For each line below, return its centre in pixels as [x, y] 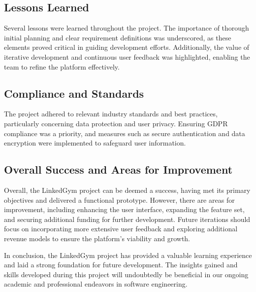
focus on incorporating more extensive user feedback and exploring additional [121, 229]
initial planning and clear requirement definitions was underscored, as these [118, 37]
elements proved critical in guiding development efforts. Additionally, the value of [127, 47]
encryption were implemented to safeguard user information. [95, 143]
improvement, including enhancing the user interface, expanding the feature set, [124, 209]
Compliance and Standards [74, 93]
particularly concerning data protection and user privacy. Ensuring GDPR [116, 123]
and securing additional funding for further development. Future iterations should [127, 219]
